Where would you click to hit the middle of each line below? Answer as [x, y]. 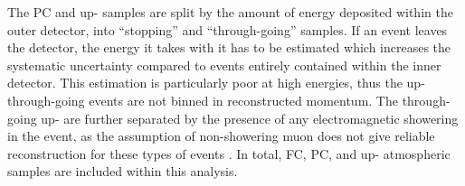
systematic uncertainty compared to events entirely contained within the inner [224, 65]
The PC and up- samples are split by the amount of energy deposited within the [230, 12]
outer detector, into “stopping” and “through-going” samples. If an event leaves [228, 29]
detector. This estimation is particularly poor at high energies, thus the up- [216, 83]
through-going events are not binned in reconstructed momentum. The [203, 100]
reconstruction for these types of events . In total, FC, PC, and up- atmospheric [229, 153]
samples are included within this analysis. [123, 171]
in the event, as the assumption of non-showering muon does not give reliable [221, 136]
